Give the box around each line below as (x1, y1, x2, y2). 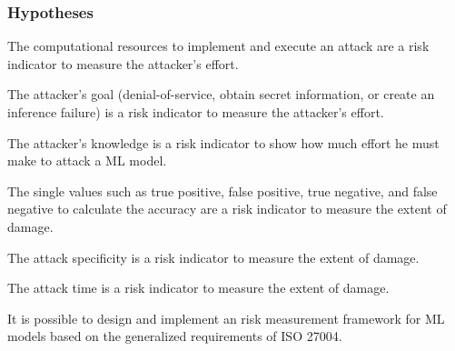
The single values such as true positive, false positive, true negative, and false (7, 181, 438, 200)
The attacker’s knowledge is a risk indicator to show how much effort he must (7, 133, 440, 152)
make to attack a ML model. (7, 151, 167, 170)
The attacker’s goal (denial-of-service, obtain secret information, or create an (7, 85, 435, 104)
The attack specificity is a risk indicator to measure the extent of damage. (7, 247, 420, 266)
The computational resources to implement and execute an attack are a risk (7, 36, 430, 55)
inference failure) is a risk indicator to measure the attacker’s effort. (7, 103, 384, 121)
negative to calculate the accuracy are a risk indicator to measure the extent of (7, 199, 447, 218)
